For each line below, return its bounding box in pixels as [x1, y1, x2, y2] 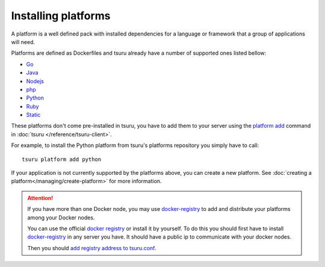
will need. [11, 38, 36, 45]
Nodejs [26, 77, 45, 84]
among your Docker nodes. [27, 214, 95, 221]
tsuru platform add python [22, 155, 102, 163]
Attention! [27, 194, 54, 201]
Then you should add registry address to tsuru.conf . [27, 244, 156, 251]
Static [26, 112, 41, 119]
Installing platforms [11, 9, 111, 22]
